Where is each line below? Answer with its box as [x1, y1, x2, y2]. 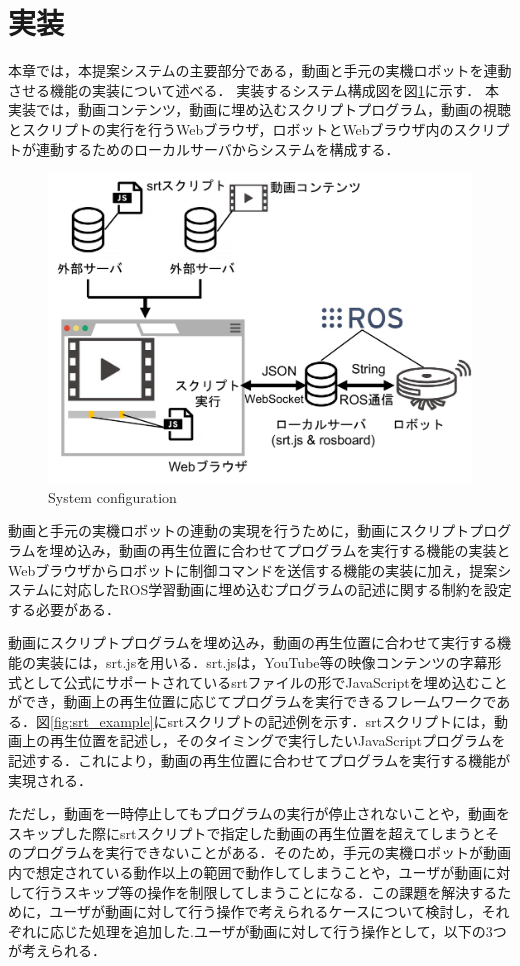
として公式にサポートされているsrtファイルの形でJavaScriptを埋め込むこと [21, 671, 508, 692]
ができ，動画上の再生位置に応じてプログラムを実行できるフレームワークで [8, 691, 497, 712]
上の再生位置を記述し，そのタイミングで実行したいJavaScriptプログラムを [21, 730, 506, 751]
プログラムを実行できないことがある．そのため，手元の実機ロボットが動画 [21, 842, 511, 863]
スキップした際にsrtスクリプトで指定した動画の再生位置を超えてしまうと [8, 822, 486, 843]
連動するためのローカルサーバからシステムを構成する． [35, 138, 400, 159]
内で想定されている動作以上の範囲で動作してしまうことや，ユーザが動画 [8, 861, 483, 882]
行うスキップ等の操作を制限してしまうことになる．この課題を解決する [35, 881, 498, 902]
